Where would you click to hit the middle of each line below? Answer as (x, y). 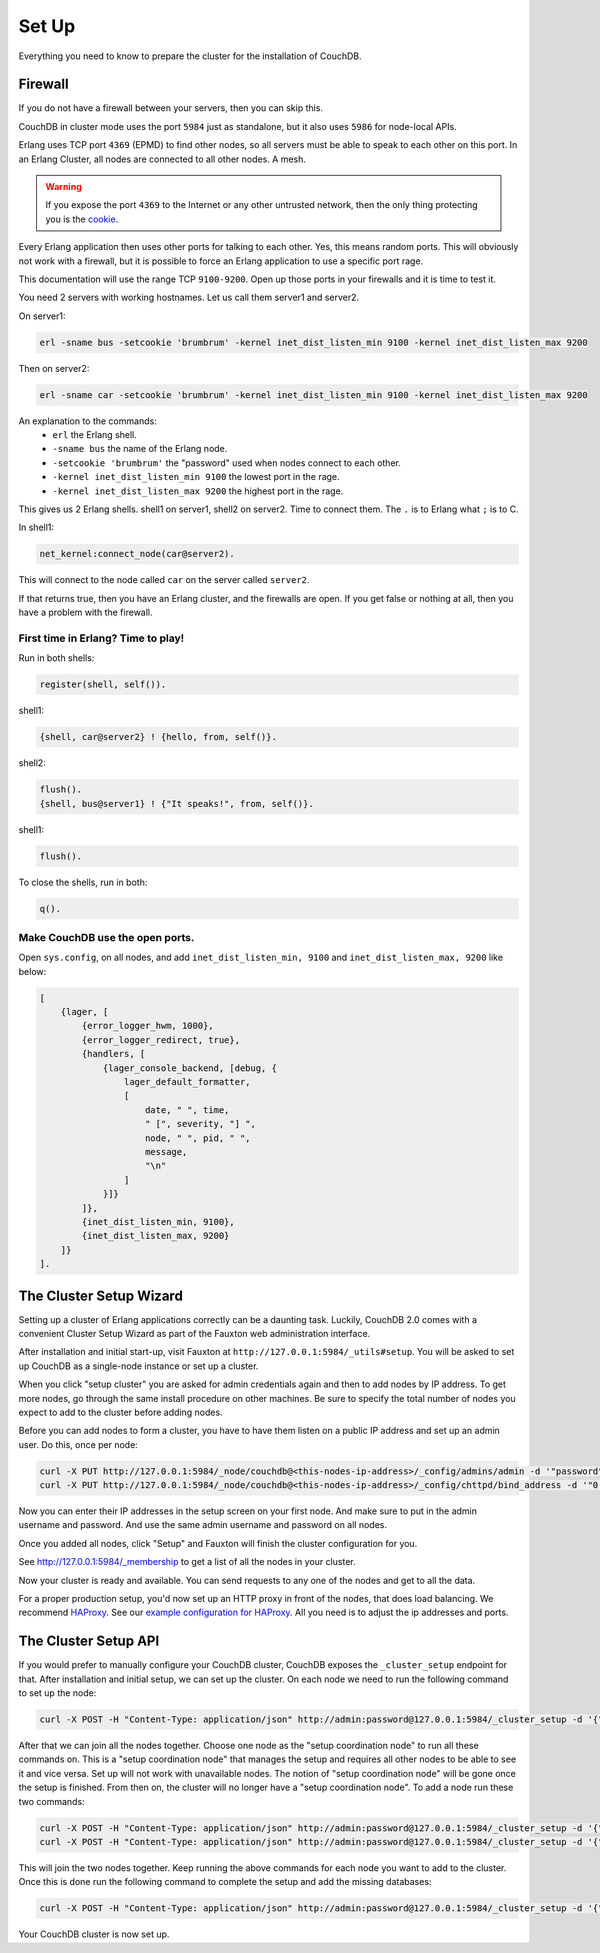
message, (166, 1151)
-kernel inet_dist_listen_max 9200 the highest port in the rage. (198, 491)
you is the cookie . (82, 219)
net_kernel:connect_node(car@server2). (137, 554)
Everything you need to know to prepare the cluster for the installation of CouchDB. (190, 56)
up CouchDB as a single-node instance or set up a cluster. (138, 1366)
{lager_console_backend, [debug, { (189, 1068)
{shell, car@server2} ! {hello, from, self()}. (158, 737)
